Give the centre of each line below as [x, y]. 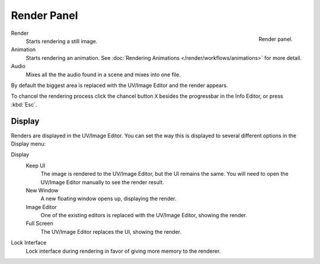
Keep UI [36, 165]
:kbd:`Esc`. [24, 104]
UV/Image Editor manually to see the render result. [102, 182]
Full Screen [39, 223]
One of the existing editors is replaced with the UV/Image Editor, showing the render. [144, 215]
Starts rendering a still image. [62, 41]
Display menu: [28, 144]
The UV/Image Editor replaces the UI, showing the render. [111, 231]
